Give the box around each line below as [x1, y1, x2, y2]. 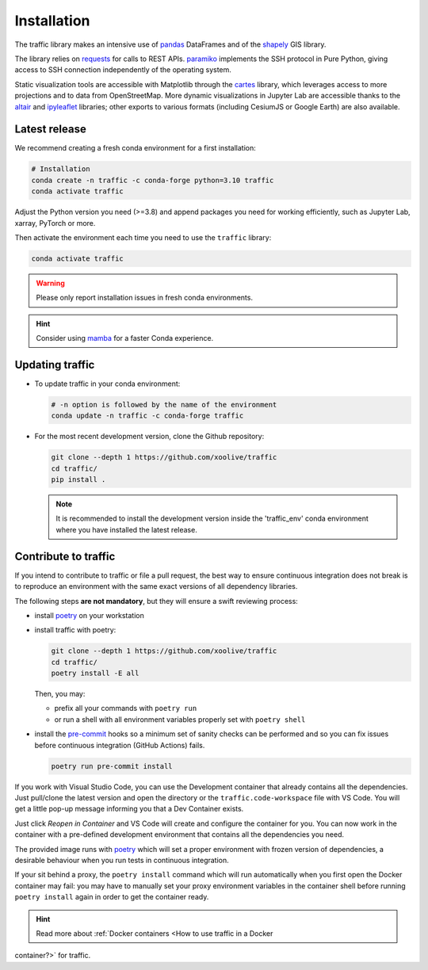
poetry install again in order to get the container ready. [14, 892, 209, 902]
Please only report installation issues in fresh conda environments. [36, 293, 254, 303]
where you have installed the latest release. [55, 525, 197, 534]
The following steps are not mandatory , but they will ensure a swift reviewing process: [14, 596, 299, 605]
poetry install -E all [51, 669, 139, 678]
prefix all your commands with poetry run [54, 704, 197, 713]
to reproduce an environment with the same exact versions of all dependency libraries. [14, 582, 298, 591]
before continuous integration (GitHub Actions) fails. [34, 740, 205, 750]
